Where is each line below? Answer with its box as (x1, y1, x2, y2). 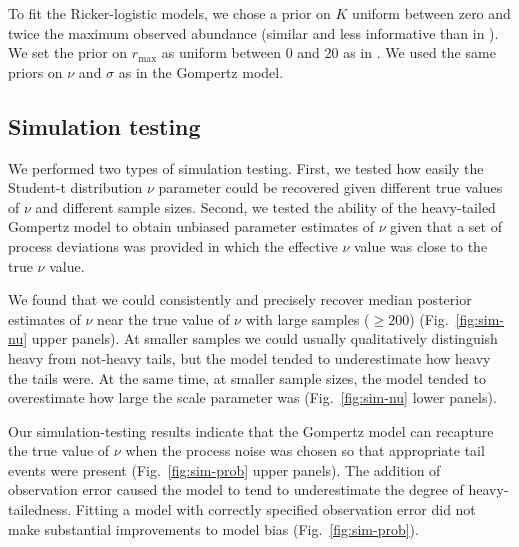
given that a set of (390, 216, 502, 237)
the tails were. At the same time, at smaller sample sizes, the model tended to (8, 367, 486, 388)
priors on (8, 61, 63, 82)
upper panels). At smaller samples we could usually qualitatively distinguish (31, 328, 498, 349)
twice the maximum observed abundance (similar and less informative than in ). (8, 22, 499, 43)
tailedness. (8, 499, 72, 520)
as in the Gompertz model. (118, 61, 284, 82)
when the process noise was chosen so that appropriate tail (125, 440, 485, 461)
